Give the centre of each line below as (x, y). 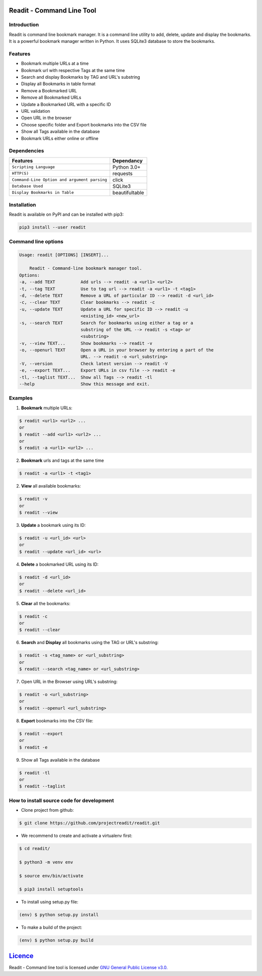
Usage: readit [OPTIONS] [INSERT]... (64, 255)
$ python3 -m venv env (46, 862)
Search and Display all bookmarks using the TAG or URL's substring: (90, 643)
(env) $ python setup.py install (59, 915)
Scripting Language (33, 167)
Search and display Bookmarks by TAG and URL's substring (81, 77)
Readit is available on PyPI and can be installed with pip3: (66, 214)
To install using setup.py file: (50, 902)
